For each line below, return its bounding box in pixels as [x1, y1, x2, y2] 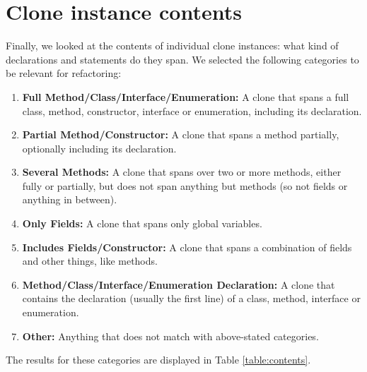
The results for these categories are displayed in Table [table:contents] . [6, 352, 311, 367]
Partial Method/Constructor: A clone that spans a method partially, [22, 127, 339, 142]
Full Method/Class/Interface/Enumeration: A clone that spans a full [22, 89, 349, 104]
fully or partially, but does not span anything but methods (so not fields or [22, 178, 348, 193]
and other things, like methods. [22, 253, 158, 268]
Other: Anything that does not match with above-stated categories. [22, 328, 319, 343]
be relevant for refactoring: [6, 66, 122, 80]
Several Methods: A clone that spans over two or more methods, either [22, 164, 342, 179]
